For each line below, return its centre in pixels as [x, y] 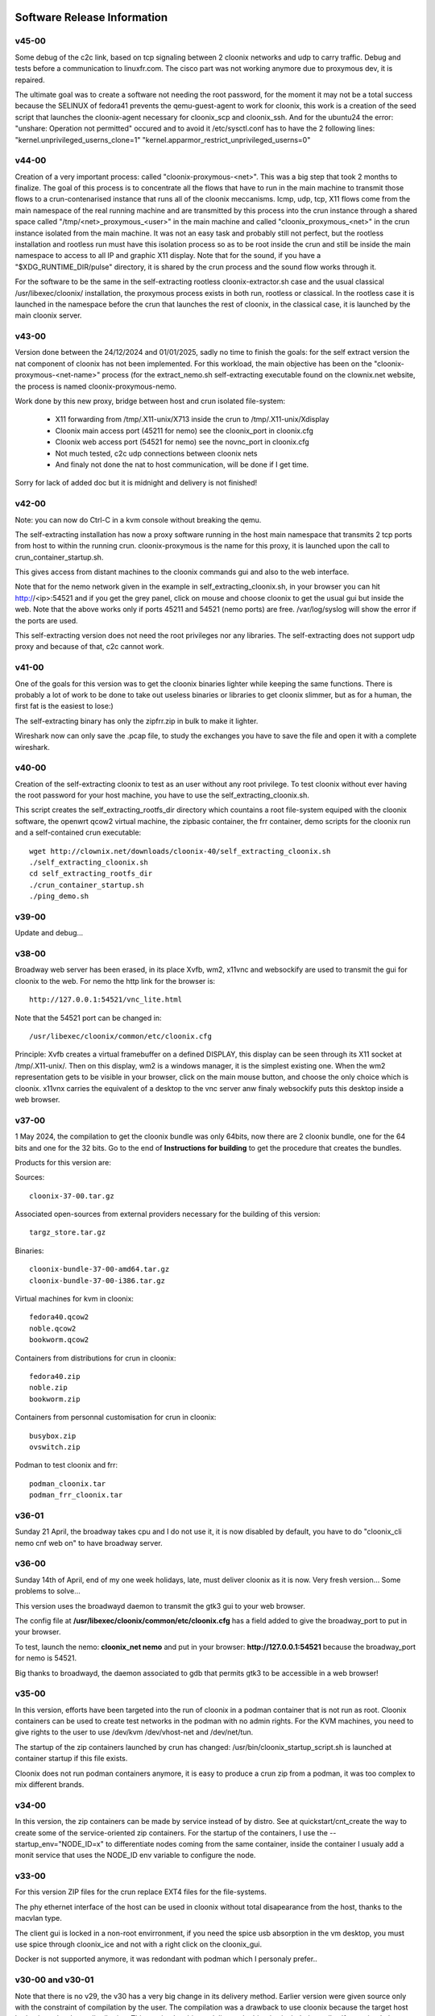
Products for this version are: [63, 1162]
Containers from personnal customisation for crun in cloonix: [116, 1417]
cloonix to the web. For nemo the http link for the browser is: [115, 981]
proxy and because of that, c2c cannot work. [89, 647]
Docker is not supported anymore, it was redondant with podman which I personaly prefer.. [166, 1959]
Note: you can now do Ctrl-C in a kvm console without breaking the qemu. [138, 519]
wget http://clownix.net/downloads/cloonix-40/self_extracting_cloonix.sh [180, 851]
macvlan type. [38, 1918]
